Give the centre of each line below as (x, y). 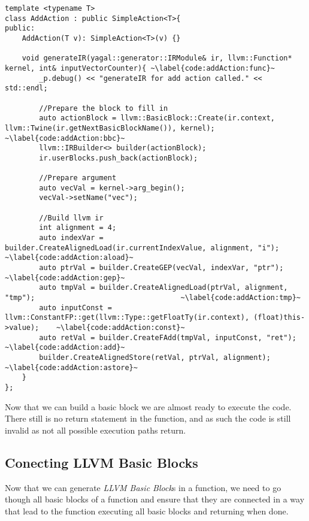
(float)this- (279, 318)
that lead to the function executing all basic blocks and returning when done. (147, 511)
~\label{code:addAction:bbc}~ (65, 138)
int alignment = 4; (78, 228)
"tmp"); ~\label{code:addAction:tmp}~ (153, 298)
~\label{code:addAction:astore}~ (71, 367)
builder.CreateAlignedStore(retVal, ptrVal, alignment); (155, 357)
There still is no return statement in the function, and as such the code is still (148, 418)
